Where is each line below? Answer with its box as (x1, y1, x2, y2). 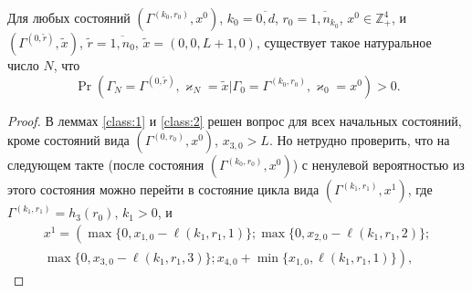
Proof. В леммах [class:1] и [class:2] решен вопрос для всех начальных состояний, (7, 110, 462, 130)
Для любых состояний (7, 8, 131, 26)
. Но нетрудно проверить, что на (268, 131, 450, 150)
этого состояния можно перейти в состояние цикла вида (7, 180, 320, 199)
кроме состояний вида (7, 131, 130, 150)
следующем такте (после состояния (7, 155, 205, 174)
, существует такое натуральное (256, 33, 432, 51)
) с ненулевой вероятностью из (292, 155, 465, 174)
